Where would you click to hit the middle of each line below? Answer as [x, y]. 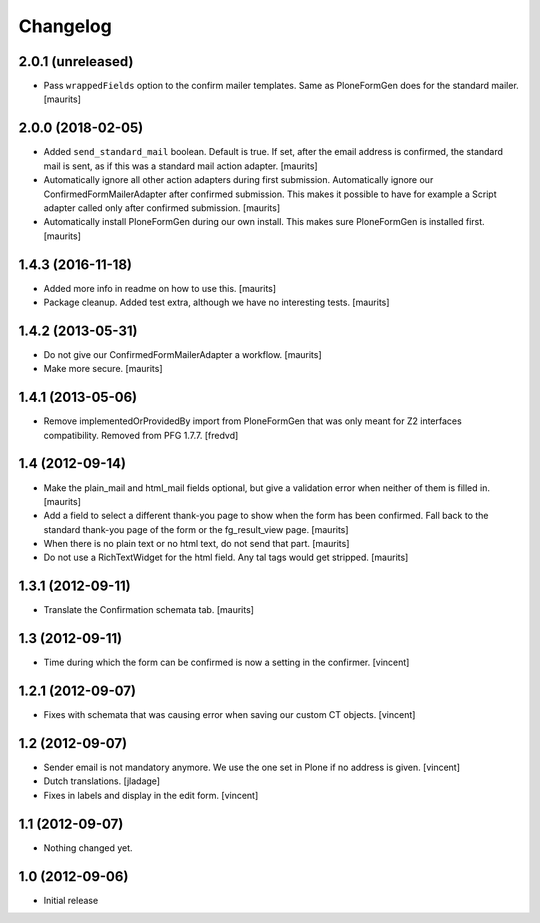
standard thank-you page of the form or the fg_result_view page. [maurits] [196, 529]
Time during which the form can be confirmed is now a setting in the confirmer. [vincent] [226, 662]
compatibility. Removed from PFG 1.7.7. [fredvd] [141, 435]
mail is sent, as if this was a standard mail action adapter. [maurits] [181, 166]
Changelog [65, 26]
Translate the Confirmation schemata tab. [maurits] [149, 610]
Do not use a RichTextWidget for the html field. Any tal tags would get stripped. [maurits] [226, 557]
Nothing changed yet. [88, 847]
